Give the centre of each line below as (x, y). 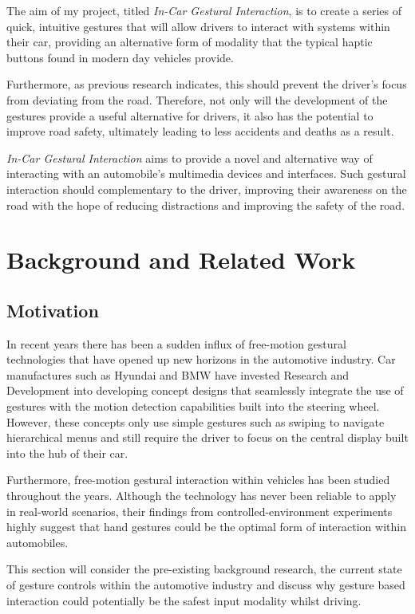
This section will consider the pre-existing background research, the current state (204, 569)
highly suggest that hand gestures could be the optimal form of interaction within (206, 527)
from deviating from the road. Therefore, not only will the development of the (197, 99)
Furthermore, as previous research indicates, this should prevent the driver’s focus (207, 84)
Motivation (53, 310)
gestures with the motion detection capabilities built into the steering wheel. (193, 406)
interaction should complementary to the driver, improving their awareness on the (207, 189)
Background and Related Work (181, 260)
